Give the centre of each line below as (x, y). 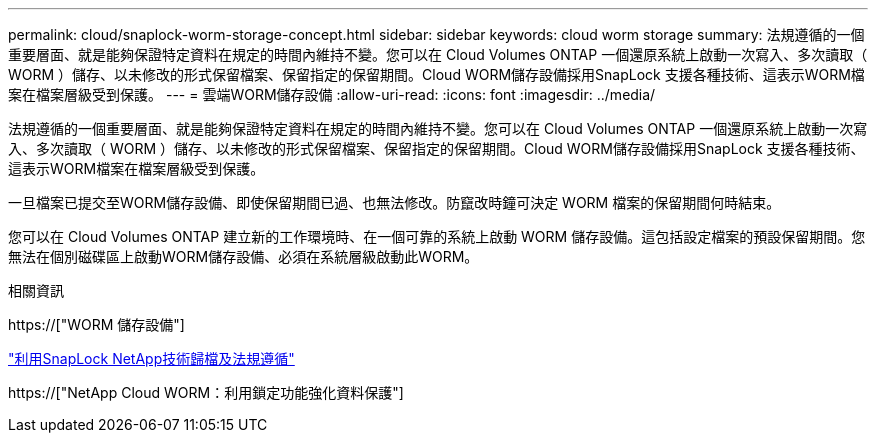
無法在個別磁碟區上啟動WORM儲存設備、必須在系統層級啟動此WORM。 (243, 256)
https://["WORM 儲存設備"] (96, 324)
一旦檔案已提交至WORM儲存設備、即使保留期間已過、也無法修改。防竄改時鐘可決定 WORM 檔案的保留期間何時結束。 (394, 202)
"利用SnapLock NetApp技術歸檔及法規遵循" (151, 358)
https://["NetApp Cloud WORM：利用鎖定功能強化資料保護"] (206, 392)
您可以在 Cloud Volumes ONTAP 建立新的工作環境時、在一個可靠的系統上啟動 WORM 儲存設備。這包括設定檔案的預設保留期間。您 (437, 236)
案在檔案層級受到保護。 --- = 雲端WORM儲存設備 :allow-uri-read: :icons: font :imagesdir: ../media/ (332, 94)
